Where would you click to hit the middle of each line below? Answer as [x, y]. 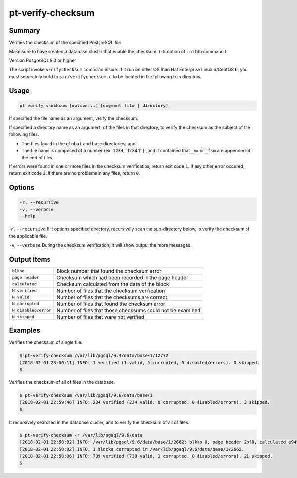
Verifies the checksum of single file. [46, 342]
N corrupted [25, 304]
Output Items [30, 259]
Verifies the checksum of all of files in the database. [62, 382]
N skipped [23, 317]
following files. [24, 134]
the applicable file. [28, 236]
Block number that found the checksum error [109, 271]
